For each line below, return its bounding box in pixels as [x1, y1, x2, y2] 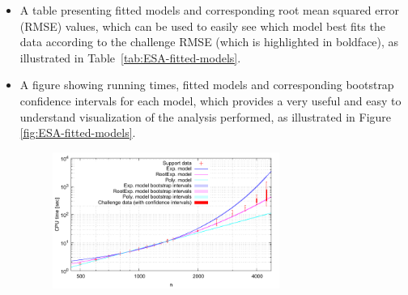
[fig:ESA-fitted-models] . [19, 124, 136, 141]
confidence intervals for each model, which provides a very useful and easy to [19, 92, 402, 109]
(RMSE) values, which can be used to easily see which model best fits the [19, 17, 385, 34]
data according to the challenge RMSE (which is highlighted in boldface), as [19, 33, 399, 50]
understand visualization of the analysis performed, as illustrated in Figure [19, 108, 392, 125]
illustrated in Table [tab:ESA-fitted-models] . [19, 49, 241, 66]
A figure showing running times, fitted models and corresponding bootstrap [19, 76, 394, 93]
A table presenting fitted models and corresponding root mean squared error [19, 2, 399, 18]
